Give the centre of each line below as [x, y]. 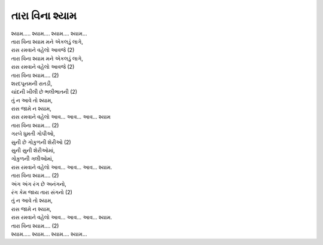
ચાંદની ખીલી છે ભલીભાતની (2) [44, 92]
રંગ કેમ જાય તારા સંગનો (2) [42, 192]
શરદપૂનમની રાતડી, [32, 83]
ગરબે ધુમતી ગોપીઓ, [33, 134]
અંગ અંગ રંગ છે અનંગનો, [39, 184]
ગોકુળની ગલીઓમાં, [32, 159]
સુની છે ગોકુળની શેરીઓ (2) [41, 142]
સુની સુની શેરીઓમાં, [33, 151]
